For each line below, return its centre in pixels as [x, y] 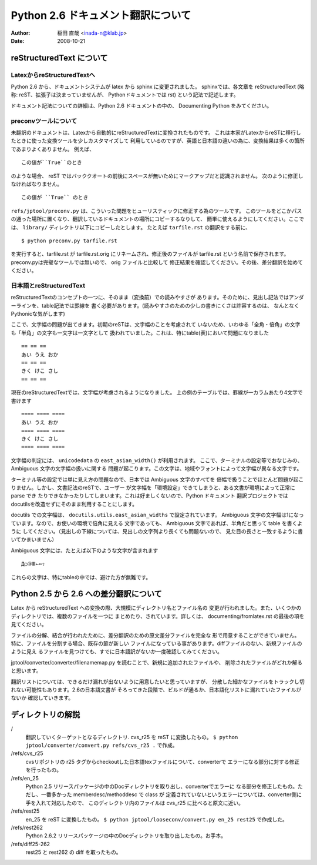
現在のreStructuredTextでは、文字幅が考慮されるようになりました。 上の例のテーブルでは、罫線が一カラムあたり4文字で [157, 393]
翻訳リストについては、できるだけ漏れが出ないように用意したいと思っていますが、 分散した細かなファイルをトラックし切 [158, 682]
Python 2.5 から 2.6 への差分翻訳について [87, 594]
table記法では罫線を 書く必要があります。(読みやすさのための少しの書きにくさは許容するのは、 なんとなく [170, 305]
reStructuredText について [59, 58]
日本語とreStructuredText [48, 285]
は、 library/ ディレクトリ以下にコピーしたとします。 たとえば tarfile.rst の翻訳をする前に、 [131, 227]
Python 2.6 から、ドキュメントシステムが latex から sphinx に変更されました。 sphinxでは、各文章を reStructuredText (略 [158, 87]
